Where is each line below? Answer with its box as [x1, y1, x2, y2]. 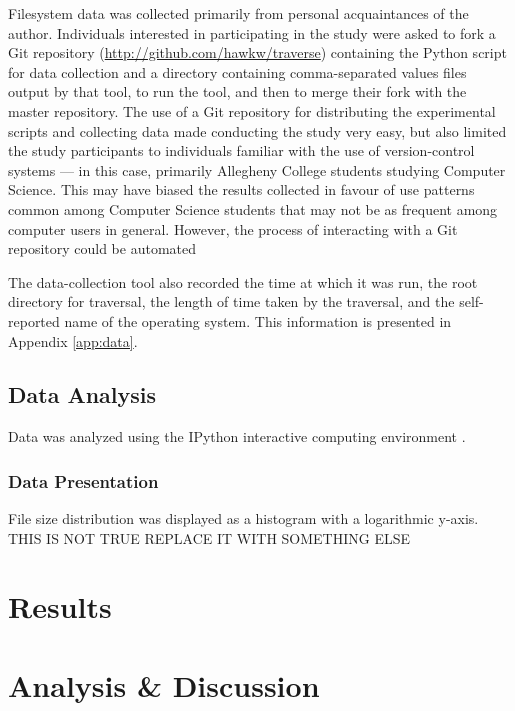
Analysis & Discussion [8, 664, 320, 705]
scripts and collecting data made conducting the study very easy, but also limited [8, 120, 507, 141]
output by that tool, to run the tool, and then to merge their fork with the [8, 81, 467, 102]
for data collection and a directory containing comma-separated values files [8, 61, 467, 82]
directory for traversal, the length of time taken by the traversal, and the [8, 291, 455, 312]
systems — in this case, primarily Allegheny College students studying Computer [8, 159, 506, 180]
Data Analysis [8, 379, 157, 410]
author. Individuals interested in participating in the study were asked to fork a [8, 22, 496, 43]
